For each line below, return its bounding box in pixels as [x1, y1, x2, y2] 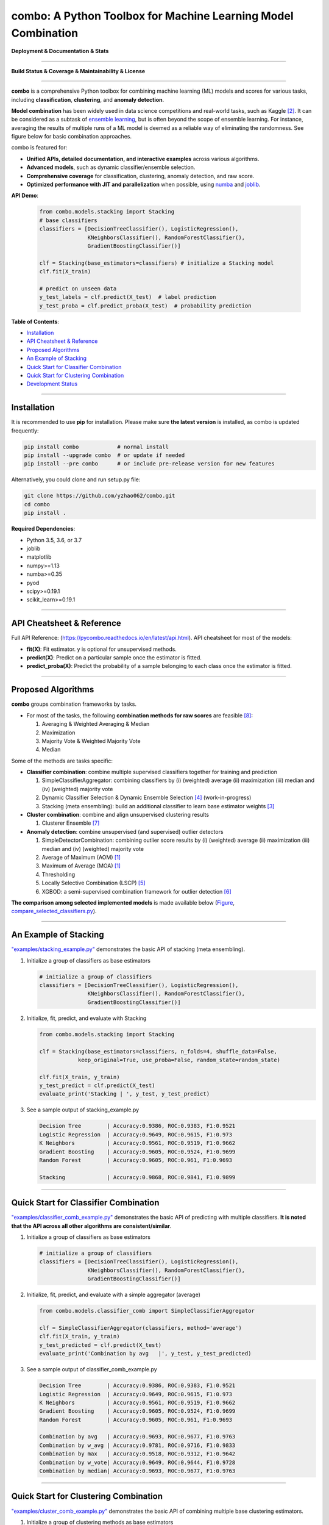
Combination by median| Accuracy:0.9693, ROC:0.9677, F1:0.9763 [39, 1468, 236, 1474]
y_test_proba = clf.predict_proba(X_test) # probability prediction [39, 302, 252, 309]
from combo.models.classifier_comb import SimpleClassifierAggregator [39, 1307, 255, 1315]
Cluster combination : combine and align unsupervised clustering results [26, 811, 210, 819]
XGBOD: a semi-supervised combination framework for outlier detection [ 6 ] [41, 888, 232, 895]
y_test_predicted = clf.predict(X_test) [39, 1341, 161, 1348]
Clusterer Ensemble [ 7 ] [41, 819, 100, 827]
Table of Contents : [11, 318, 59, 325]
